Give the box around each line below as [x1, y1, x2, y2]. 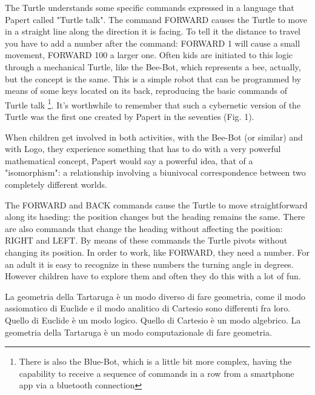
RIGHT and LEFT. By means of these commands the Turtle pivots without [5, 234, 288, 247]
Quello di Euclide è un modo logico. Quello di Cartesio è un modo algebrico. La [5, 313, 301, 326]
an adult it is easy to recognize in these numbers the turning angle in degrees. [5, 257, 294, 270]
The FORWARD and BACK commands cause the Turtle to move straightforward [5, 198, 308, 211]
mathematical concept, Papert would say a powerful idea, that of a [5, 154, 253, 167]
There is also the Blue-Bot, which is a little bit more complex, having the [19, 355, 292, 368]
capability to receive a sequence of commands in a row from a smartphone [19, 367, 294, 379]
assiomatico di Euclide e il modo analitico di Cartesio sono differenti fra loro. [5, 302, 291, 314]
